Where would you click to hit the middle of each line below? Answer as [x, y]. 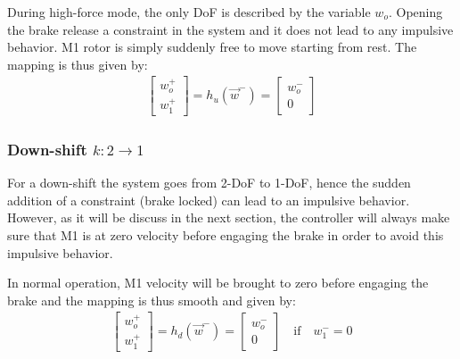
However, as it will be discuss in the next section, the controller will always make [229, 217]
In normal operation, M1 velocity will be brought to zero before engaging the [218, 283]
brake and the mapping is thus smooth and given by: [152, 300]
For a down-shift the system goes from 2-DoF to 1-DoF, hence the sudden [209, 183]
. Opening [415, 12]
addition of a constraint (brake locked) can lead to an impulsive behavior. [209, 200]
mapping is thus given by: [78, 64]
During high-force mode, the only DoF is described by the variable [189, 12]
